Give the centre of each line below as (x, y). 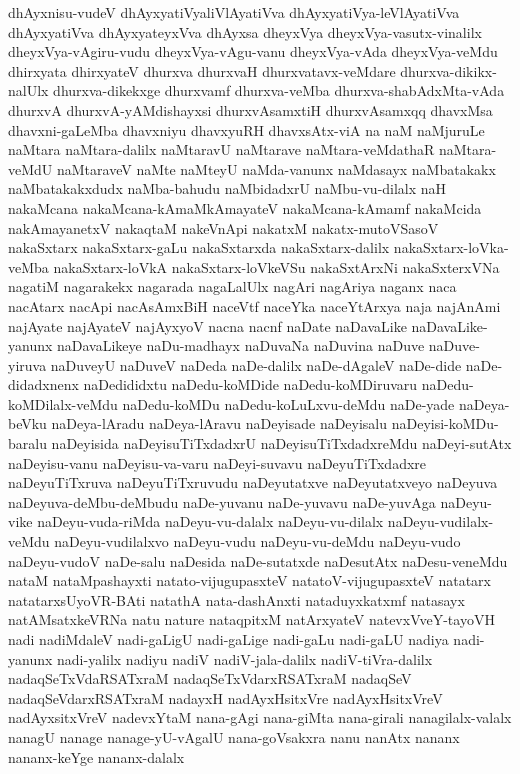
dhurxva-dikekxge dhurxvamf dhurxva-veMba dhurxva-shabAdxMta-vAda (279, 90)
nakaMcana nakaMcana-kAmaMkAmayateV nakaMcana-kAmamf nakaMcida (245, 207)
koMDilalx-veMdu (63, 403)
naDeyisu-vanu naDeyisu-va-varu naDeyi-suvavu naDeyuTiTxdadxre (217, 462)
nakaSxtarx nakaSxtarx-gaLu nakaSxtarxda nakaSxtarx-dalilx (199, 247)
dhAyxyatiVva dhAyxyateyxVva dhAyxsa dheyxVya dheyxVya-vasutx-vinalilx (245, 31)
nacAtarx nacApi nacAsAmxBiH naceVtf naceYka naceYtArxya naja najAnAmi (254, 305)
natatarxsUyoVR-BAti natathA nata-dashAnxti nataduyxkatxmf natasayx (236, 599)
